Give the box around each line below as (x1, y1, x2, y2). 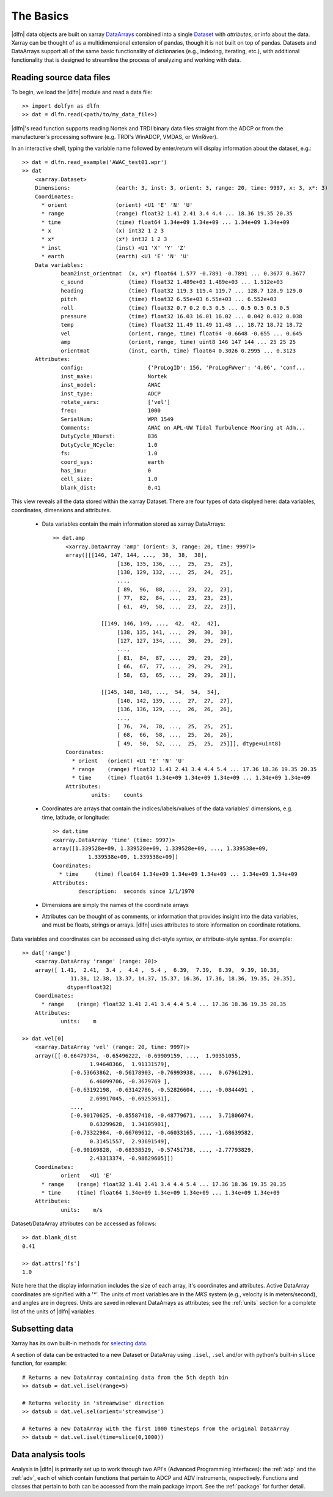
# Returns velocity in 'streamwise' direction (22, 1399, 164, 1406)
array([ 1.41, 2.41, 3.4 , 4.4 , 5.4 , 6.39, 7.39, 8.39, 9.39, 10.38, (34, 966, 280, 973)
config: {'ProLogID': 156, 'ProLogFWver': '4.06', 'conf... (60, 364, 306, 371)
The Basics (11, 9, 69, 23)
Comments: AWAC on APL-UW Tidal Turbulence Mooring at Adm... (60, 424, 306, 431)
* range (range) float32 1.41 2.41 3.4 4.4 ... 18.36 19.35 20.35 (41, 210, 293, 217)
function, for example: (11, 1359, 67, 1367)
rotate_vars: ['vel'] (60, 398, 170, 405)
